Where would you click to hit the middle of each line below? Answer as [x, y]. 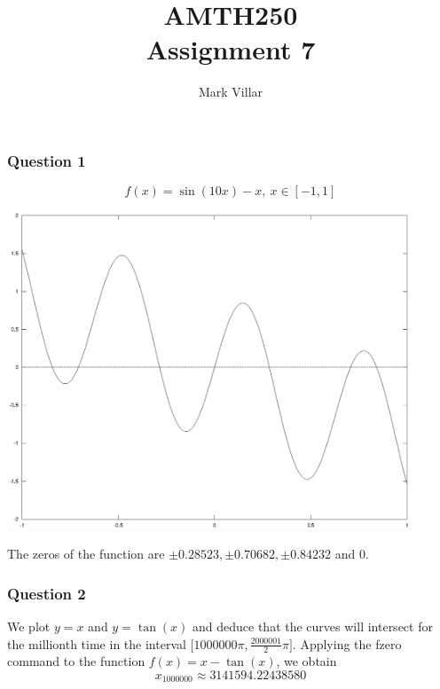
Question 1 [47, 160]
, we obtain [306, 661]
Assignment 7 [231, 49]
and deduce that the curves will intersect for [313, 626]
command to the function [76, 661]
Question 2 [47, 593]
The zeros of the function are [86, 554]
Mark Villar [231, 92]
